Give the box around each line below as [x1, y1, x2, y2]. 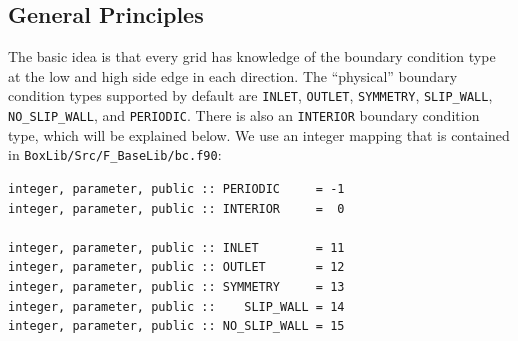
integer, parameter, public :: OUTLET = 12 [8, 260, 345, 275]
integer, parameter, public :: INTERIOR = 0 [8, 201, 345, 216]
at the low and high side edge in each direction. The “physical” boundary [8, 65, 458, 86]
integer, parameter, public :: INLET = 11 [8, 240, 345, 255]
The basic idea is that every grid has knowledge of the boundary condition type [8, 46, 496, 67]
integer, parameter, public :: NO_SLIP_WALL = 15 [8, 319, 345, 334]
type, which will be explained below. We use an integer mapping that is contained [8, 124, 510, 145]
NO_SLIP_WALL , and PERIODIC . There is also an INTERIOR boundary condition [8, 105, 480, 126]
